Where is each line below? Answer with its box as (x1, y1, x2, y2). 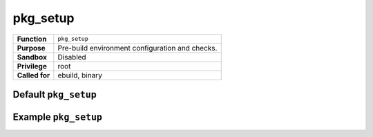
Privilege (17, 61, 48, 71)
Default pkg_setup (12, 89, 97, 100)
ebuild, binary (57, 70, 103, 80)
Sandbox (17, 52, 48, 62)
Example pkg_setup (12, 111, 103, 122)
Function (17, 34, 47, 44)
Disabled (57, 52, 86, 62)
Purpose (17, 43, 46, 53)
